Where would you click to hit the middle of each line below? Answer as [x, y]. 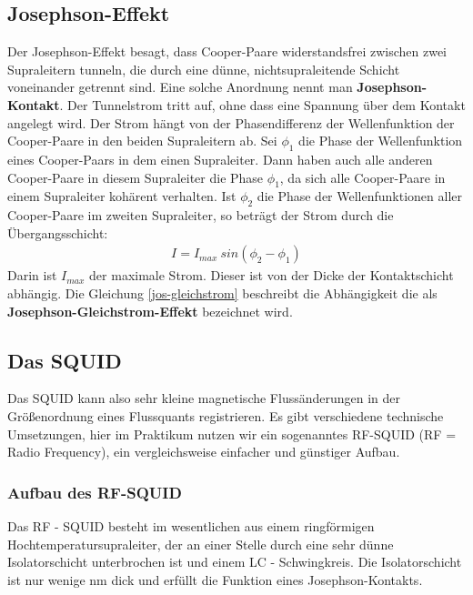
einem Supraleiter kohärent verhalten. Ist [122, 196]
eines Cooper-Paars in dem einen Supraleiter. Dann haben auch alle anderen [220, 159]
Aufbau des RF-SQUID [95, 492]
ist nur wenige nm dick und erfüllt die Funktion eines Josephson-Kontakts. [215, 579]
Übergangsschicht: [58, 232]
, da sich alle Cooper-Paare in [362, 177]
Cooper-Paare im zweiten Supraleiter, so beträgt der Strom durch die [201, 215]
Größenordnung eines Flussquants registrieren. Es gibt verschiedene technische [226, 415]
